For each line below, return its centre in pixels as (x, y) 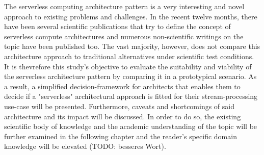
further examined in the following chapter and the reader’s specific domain (121, 136)
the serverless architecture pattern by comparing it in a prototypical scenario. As (130, 76)
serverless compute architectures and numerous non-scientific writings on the (124, 36)
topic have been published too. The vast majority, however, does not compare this (132, 46)
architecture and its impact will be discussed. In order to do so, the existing (123, 116)
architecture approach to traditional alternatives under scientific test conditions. (129, 56)
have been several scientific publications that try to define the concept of (117, 26)
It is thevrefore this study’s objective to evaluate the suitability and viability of (128, 66)
